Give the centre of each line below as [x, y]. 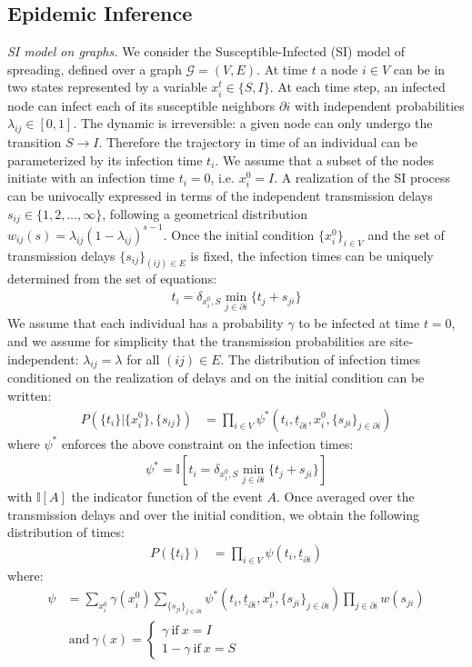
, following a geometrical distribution [205, 213]
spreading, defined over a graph [95, 69]
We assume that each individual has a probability [146, 323]
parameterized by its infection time [105, 159]
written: [30, 395]
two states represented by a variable [107, 87]
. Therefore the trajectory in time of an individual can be [258, 141]
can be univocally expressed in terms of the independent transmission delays [220, 196]
